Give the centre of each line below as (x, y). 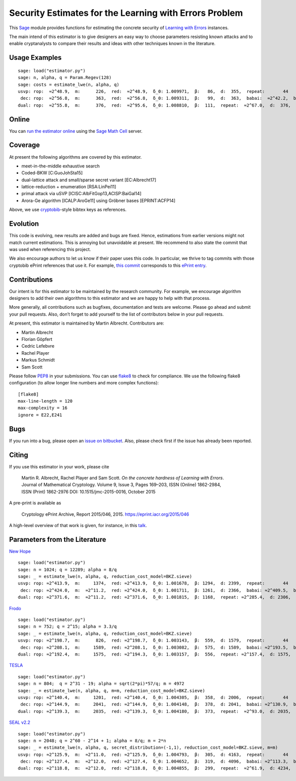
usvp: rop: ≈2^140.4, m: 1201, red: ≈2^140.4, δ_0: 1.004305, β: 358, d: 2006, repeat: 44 (153, 697)
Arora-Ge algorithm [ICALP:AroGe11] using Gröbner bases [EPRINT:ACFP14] (98, 201)
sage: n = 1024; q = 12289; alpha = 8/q (67, 570)
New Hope (20, 551)
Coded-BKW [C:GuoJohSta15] (52, 173)
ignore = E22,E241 (40, 415)
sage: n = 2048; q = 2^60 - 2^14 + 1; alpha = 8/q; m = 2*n (92, 740)
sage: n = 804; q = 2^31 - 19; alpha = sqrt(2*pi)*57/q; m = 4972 (101, 684)
